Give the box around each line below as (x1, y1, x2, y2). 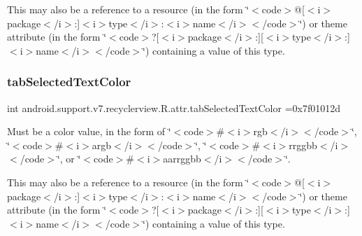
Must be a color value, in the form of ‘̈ (7, 124, 171, 139)
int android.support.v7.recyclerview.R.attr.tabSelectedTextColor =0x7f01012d (7, 100, 340, 115)
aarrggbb (163, 151, 201, 166)
